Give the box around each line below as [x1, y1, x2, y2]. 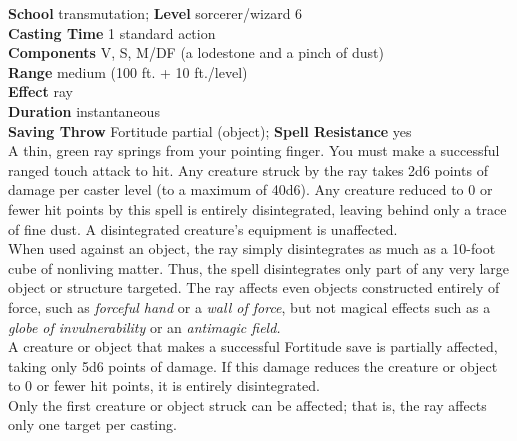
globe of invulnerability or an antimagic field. [8, 316, 281, 337]
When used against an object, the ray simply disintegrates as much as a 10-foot [8, 238, 496, 259]
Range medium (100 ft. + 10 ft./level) [8, 61, 248, 82]
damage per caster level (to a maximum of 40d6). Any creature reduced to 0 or [8, 179, 493, 200]
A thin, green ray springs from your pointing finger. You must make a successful [8, 140, 500, 161]
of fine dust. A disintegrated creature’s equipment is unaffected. [8, 218, 398, 239]
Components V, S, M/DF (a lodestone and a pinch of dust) [8, 42, 384, 63]
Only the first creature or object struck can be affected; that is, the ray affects [8, 394, 487, 415]
